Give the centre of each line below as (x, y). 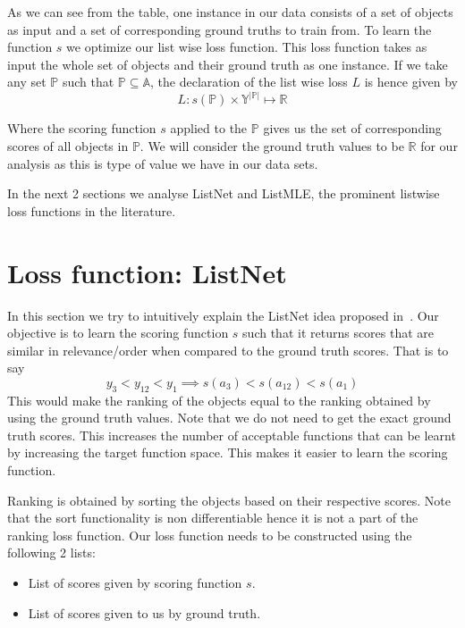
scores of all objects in (68, 146)
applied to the (209, 128)
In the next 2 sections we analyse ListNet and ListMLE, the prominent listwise (224, 193)
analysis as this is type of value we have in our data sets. (163, 163)
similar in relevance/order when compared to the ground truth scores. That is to (228, 350)
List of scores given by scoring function (135, 583)
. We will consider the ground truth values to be (272, 146)
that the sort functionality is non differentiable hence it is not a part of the (213, 518)
